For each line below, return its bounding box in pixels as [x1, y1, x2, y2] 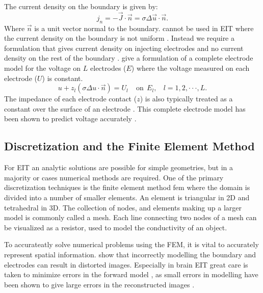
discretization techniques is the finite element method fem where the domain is [4, 182, 250, 193]
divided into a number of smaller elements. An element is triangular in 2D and [4, 192, 250, 202]
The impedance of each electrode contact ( [4, 93, 137, 104]
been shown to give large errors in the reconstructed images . [4, 279, 195, 289]
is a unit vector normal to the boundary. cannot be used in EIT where [34, 22, 254, 33]
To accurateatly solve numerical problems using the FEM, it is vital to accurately [4, 239, 259, 250]
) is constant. [42, 72, 83, 83]
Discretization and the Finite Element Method [4, 138, 255, 154]
